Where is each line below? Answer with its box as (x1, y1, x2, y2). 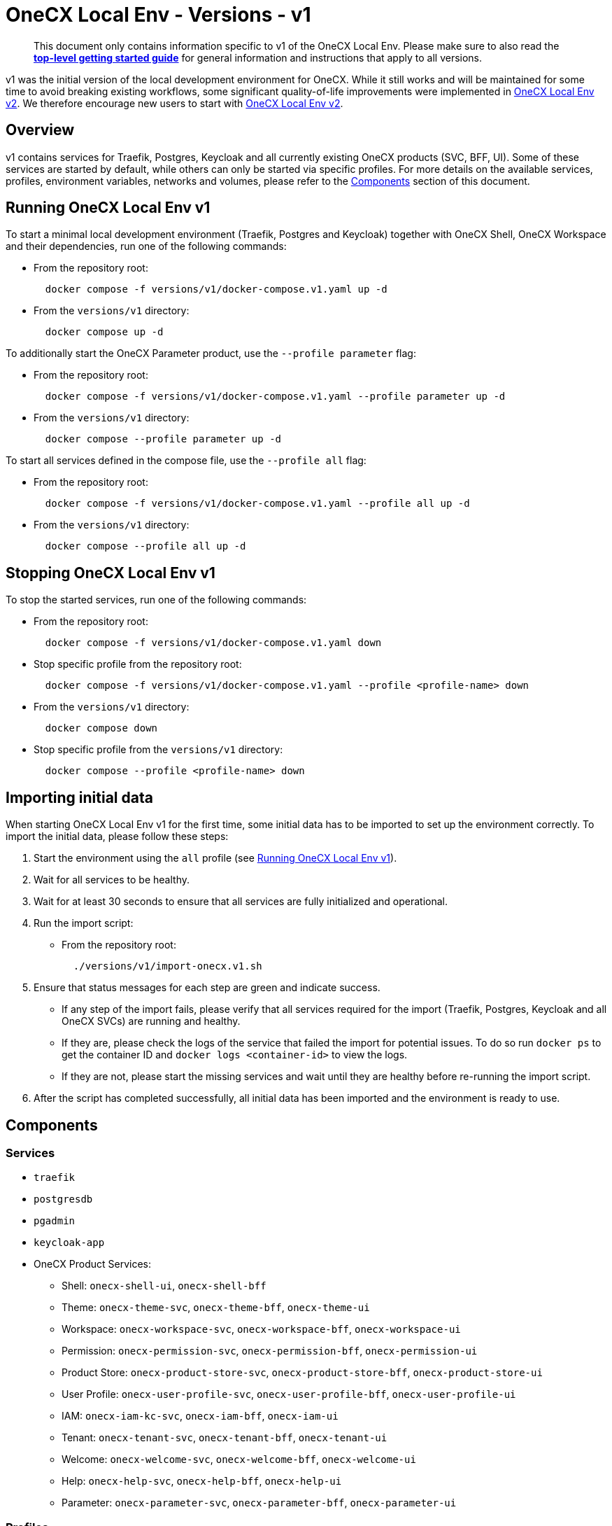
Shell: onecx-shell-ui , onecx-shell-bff (62, 1280, 266, 1292)
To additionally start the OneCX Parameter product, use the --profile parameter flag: (6, 347, 416, 360)
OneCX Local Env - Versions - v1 (6, 3, 311, 27)
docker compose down (45, 722, 158, 734)
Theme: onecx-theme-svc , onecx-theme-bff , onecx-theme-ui (62, 1301, 370, 1314)
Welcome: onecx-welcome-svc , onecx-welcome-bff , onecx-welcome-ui (62, 1453, 416, 1466)
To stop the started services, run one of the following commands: (6, 594, 307, 606)
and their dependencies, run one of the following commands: (6, 240, 287, 253)
